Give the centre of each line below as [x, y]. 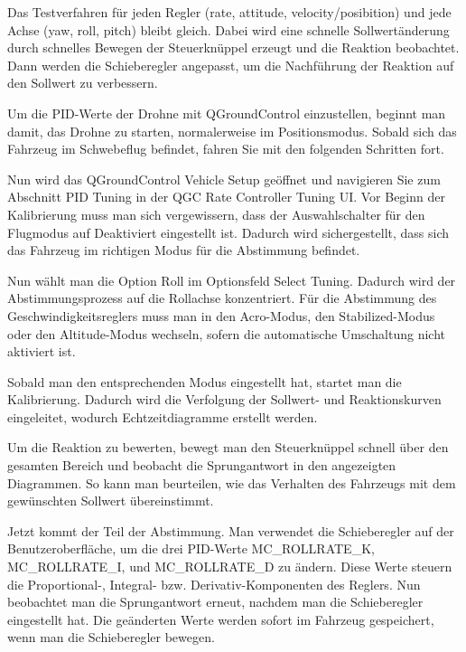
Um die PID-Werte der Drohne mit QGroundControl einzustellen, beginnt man [227, 113]
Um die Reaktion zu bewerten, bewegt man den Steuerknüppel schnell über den [228, 447]
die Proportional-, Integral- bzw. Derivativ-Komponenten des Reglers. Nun [214, 584]
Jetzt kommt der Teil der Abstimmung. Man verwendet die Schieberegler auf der [231, 530]
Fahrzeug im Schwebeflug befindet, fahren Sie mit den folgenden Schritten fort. [226, 149]
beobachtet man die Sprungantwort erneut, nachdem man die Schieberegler [215, 602]
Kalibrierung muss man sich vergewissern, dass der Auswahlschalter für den [216, 214]
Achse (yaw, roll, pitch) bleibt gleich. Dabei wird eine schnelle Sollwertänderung [228, 29]
